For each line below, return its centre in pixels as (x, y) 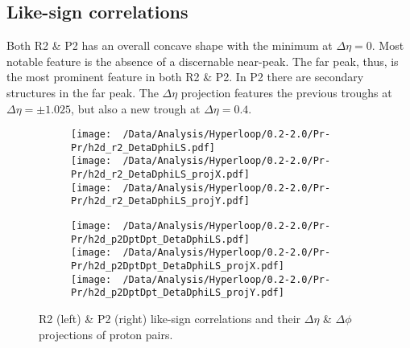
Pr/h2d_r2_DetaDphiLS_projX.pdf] (160, 175)
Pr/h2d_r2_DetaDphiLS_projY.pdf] (160, 201)
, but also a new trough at (136, 108)
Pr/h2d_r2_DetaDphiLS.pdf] (143, 147)
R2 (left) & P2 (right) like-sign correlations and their (170, 319)
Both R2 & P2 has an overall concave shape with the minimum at (170, 45)
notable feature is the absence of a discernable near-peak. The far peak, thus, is (203, 61)
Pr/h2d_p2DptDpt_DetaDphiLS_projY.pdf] (178, 293)
